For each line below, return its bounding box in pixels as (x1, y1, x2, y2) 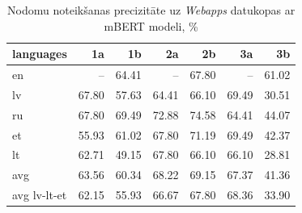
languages (12, 45, 67, 62)
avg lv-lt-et (12, 186, 67, 203)
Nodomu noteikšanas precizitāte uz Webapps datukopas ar (7, 2, 296, 18)
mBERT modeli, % (104, 17, 198, 34)
